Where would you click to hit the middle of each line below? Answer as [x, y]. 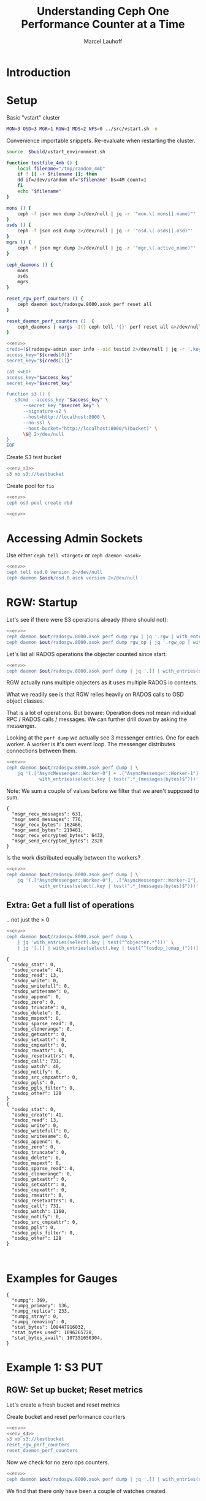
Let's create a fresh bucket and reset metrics [63, 1405]
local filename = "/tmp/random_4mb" [61, 169]
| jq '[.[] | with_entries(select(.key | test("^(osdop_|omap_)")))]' [109, 948]
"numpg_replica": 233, [41, 1311]
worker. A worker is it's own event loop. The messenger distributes [91, 744]
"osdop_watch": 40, [37, 1066]
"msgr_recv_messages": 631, [48, 814]
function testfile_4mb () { [42, 163]
